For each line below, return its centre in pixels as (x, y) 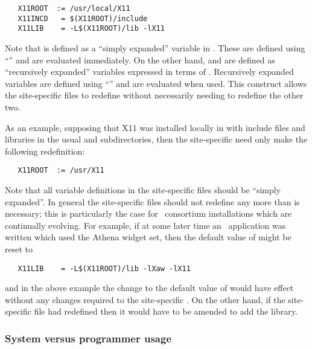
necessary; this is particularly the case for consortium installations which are (148, 213)
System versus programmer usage (88, 338)
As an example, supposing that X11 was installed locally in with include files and (155, 127)
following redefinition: (45, 151)
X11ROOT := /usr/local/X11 (74, 8)
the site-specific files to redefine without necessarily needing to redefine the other (154, 95)
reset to (19, 248)
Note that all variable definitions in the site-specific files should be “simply (143, 189)
